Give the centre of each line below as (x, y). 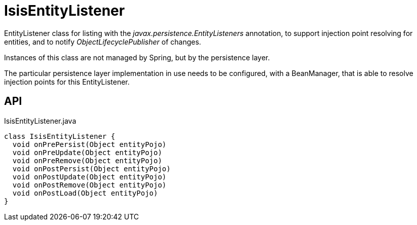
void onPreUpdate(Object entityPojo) (87, 152)
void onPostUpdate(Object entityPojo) (89, 177)
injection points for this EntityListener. (67, 82)
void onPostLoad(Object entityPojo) (85, 193)
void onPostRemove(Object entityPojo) (89, 185)
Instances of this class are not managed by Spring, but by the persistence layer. (137, 57)
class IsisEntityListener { (60, 136)
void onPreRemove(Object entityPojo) (87, 160)
